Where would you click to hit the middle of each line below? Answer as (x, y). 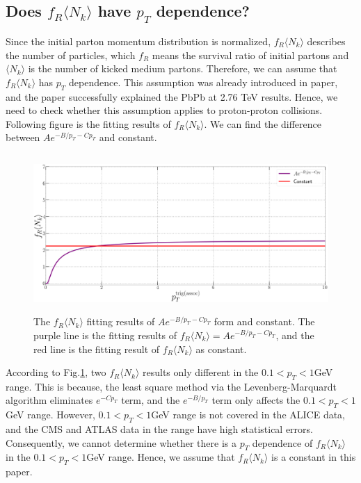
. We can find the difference (263, 123)
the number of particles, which (71, 55)
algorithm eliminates (49, 400)
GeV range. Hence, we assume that (161, 457)
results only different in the (200, 372)
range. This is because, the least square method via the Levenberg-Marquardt (171, 386)
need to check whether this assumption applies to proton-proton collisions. (164, 110)
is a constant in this (314, 457)
